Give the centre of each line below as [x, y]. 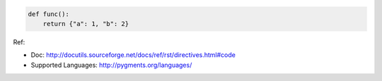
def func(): [49, 14]
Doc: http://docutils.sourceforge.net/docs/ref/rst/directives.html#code [133, 55]
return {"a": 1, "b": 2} [86, 24]
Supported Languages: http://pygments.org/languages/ [111, 65]
